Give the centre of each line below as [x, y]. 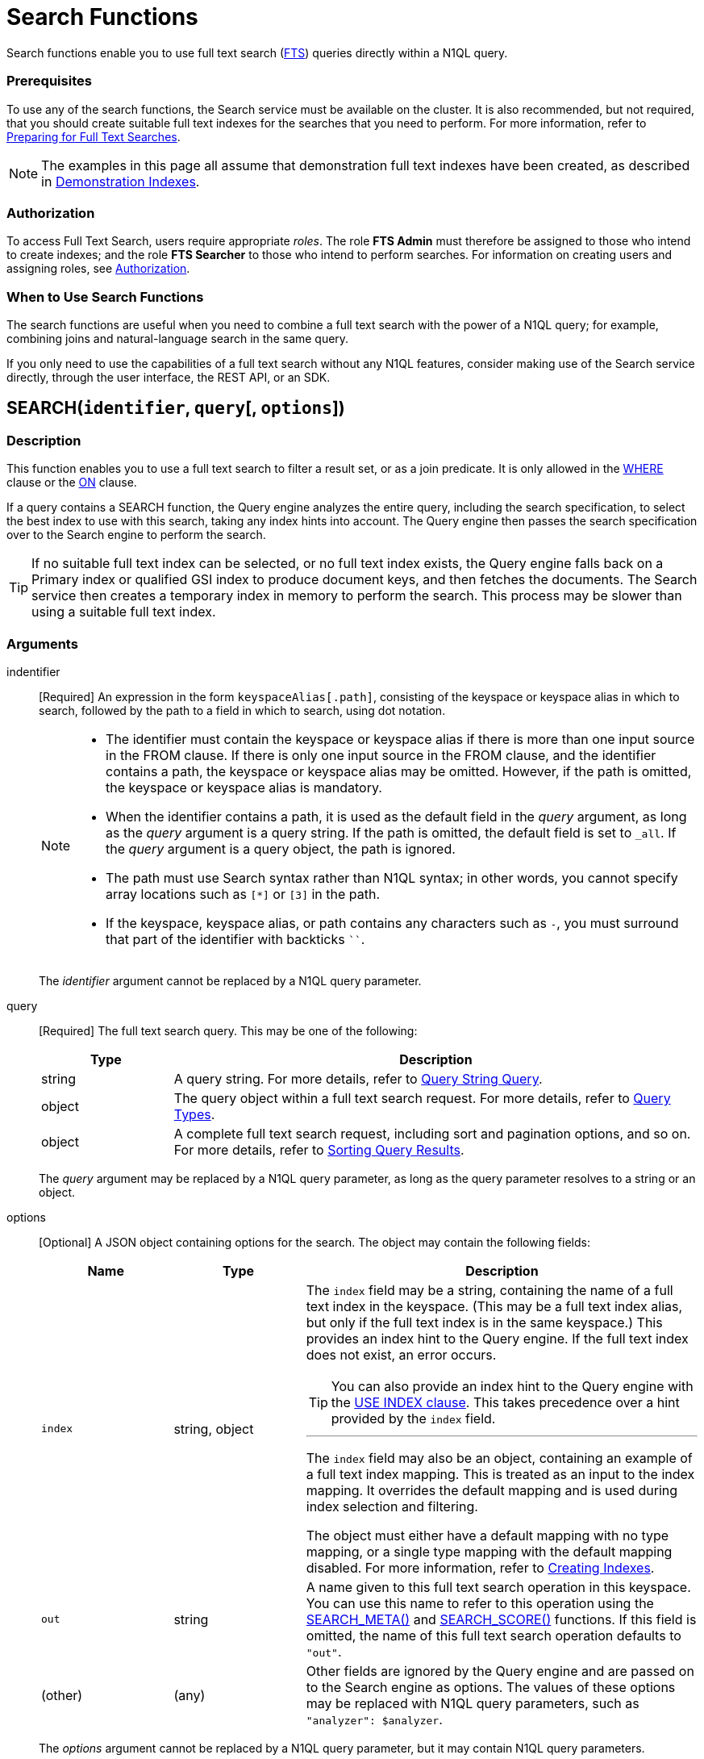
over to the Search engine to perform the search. [136, 535]
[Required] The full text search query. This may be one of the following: [228, 1030]
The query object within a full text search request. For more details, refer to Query [422, 1098]
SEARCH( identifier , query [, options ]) [176, 408]
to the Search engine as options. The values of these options [491, 1687]
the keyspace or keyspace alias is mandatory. [244, 787]
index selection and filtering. [392, 1506]
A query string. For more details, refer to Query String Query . [358, 1078]
